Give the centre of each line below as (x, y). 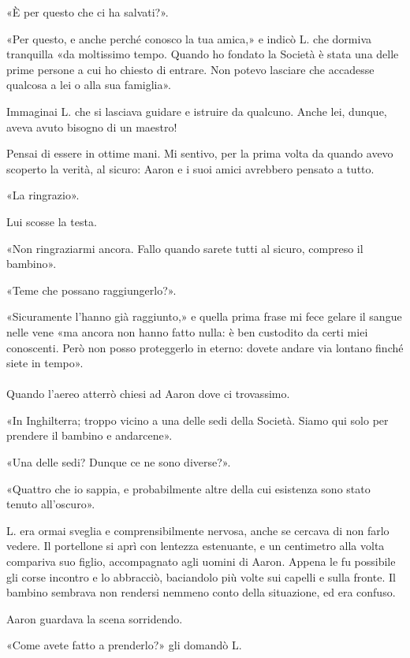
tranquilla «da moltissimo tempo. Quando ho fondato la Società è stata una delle (203, 54)
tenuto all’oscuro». (51, 504)
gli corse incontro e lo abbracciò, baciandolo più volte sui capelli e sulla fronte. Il (201, 576)
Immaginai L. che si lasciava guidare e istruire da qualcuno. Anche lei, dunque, (197, 111)
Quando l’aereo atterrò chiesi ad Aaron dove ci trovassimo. (148, 394)
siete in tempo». (45, 363)
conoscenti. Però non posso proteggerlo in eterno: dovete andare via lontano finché (205, 347)
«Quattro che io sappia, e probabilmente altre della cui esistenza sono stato (188, 488)
